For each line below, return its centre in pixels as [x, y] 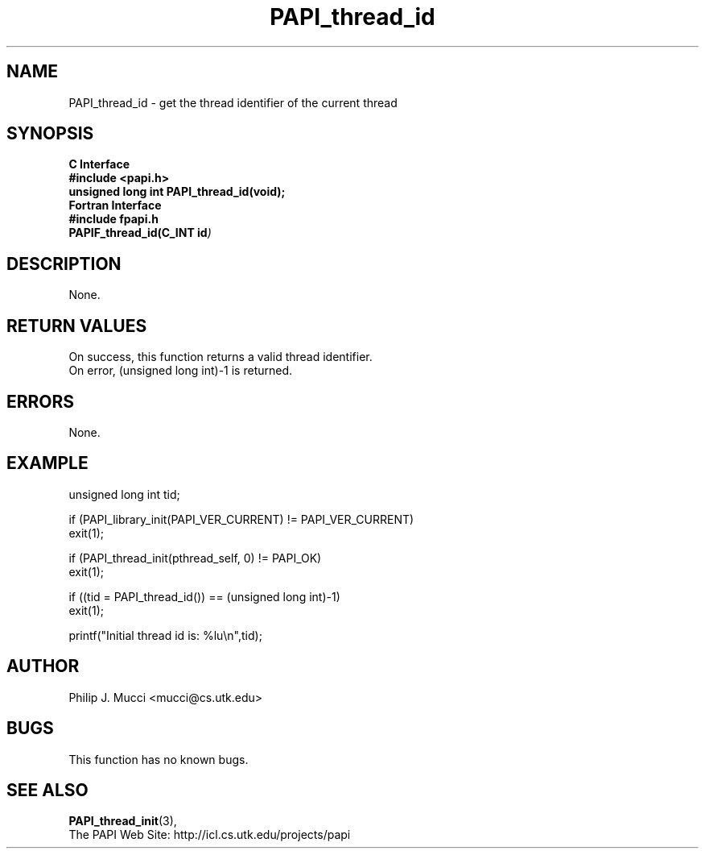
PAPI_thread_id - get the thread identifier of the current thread [233, 102]
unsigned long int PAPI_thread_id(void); [177, 192]
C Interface [99, 164]
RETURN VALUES [77, 326]
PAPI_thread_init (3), [123, 821]
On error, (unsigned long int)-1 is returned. [181, 371]
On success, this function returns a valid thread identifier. [221, 357]
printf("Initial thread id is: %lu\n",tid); [165, 635]
